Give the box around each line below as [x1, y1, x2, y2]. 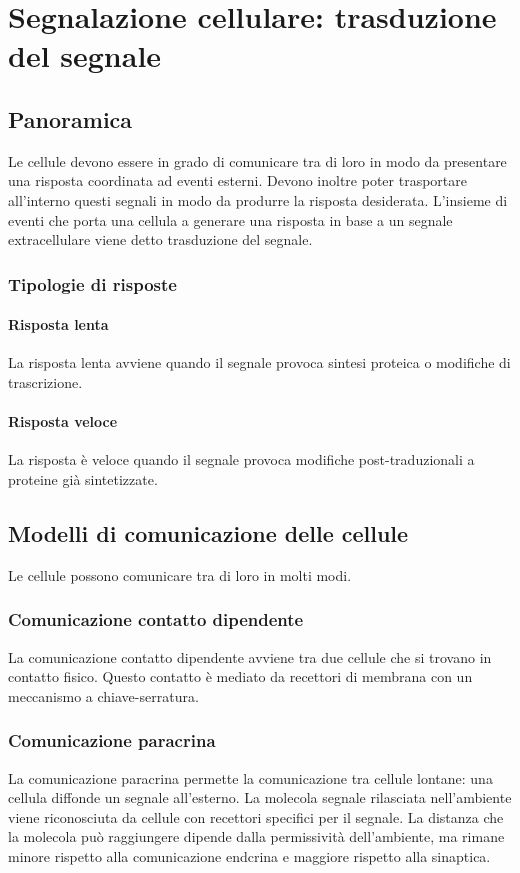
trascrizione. [8, 371, 83, 392]
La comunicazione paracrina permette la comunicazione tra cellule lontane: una [8, 767, 493, 788]
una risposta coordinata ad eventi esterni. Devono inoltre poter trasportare [8, 170, 467, 191]
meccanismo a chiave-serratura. [8, 685, 199, 706]
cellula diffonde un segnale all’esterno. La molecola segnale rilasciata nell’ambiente [8, 787, 512, 808]
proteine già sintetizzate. [8, 468, 158, 489]
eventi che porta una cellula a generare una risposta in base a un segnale [8, 209, 453, 230]
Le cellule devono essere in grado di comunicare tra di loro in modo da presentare [8, 150, 507, 171]
